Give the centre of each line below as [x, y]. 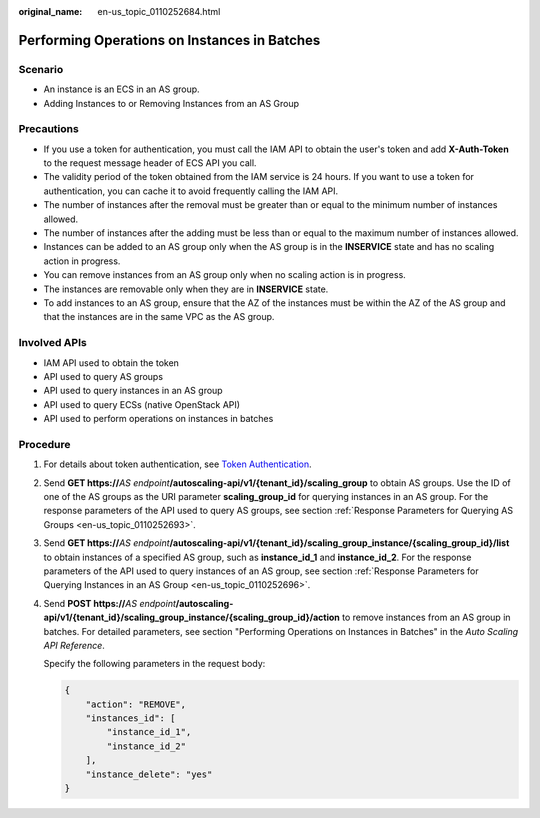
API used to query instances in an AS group [133, 391]
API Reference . [74, 645]
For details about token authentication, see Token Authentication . [177, 464]
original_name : [50, 11]
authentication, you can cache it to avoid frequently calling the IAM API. [191, 191]
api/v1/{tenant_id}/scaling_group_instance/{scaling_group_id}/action [191, 617]
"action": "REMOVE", [136, 704]
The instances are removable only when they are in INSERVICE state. [186, 289]
